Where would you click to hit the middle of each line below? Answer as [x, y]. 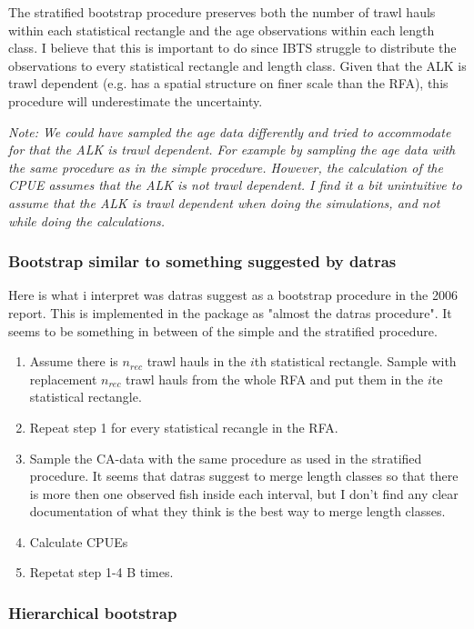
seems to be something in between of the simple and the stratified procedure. [223, 330]
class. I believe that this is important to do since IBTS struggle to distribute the [232, 48]
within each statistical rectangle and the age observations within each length [222, 30]
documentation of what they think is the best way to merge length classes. [237, 511]
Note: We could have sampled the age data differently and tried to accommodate [230, 131]
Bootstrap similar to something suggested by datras [202, 261]
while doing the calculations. [87, 220]
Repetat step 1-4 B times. [101, 572]
